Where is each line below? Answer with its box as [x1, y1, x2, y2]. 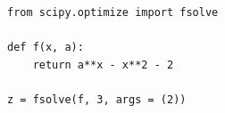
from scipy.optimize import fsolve [7, 6, 219, 19]
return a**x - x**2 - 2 [32, 58, 174, 71]
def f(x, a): [7, 41, 84, 54]
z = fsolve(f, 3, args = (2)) [7, 93, 187, 106]
